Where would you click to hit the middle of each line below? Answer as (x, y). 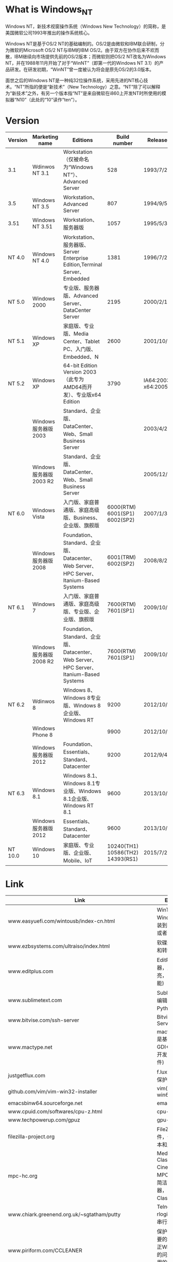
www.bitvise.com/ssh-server (44, 1020)
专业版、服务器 (81, 288)
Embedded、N (81, 357)
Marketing (45, 137)
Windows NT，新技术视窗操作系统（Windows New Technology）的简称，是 (86, 26)
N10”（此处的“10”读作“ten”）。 (48, 99)
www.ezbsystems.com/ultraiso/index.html (59, 947)
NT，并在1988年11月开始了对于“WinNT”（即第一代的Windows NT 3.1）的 (82, 63)
